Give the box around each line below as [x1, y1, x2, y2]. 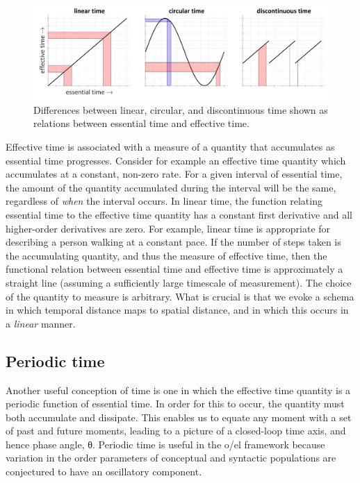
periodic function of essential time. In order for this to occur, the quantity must [6, 396, 345, 411]
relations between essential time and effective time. [33, 116, 249, 130]
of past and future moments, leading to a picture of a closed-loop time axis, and [6, 423, 346, 438]
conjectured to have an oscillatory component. [6, 464, 202, 479]
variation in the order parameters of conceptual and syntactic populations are [6, 450, 336, 465]
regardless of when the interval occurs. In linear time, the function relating [6, 194, 322, 208]
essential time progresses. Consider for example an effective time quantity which [6, 153, 346, 167]
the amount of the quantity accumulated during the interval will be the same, [6, 180, 336, 194]
